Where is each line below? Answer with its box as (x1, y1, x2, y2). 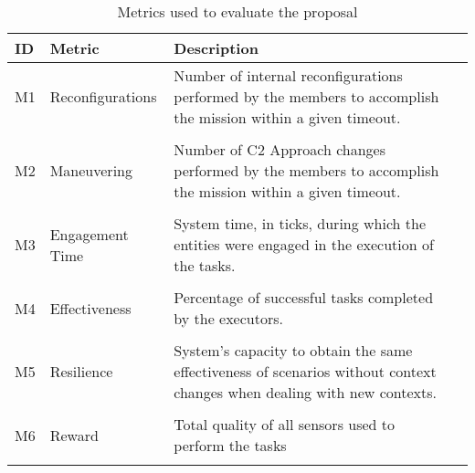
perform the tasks (174, 435, 287, 456)
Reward (49, 424, 99, 446)
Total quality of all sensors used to (174, 414, 396, 435)
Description (174, 37, 259, 58)
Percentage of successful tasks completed (174, 287, 434, 308)
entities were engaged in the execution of (174, 234, 434, 255)
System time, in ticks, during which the (174, 213, 427, 234)
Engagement (49, 223, 129, 245)
